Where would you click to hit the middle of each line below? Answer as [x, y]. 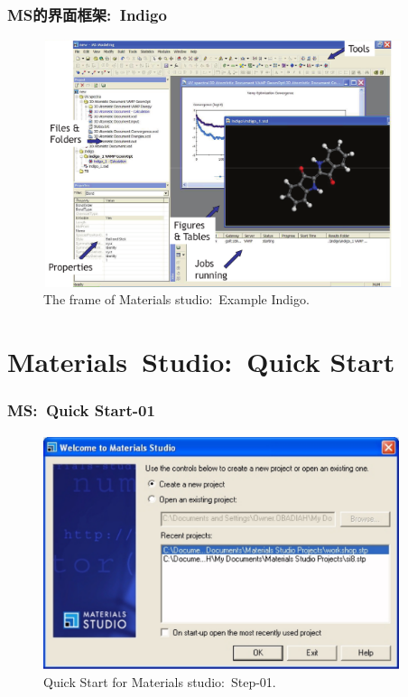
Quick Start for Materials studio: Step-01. [160, 682]
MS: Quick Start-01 [81, 410]
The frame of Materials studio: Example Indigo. [176, 299]
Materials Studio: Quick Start [201, 362]
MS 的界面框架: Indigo [87, 14]
